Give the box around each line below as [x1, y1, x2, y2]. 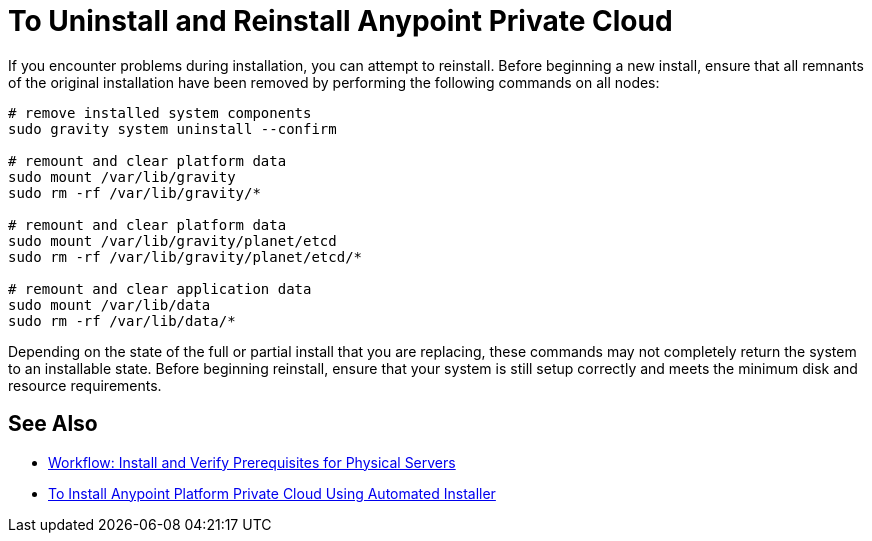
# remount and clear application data [8, 280, 312, 297]
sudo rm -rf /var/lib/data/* [8, 312, 236, 329]
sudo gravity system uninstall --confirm [8, 120, 337, 137]
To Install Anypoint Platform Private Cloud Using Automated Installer [48, 484, 496, 502]
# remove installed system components [8, 104, 312, 121]
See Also [8, 411, 98, 437]
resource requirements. [8, 376, 162, 394]
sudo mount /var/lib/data [8, 296, 211, 313]
